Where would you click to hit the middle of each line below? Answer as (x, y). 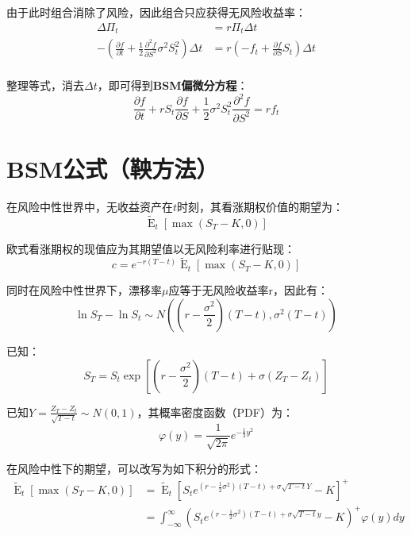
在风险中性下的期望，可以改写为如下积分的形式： (134, 468)
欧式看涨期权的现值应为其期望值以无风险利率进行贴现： (151, 248)
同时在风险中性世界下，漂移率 (84, 290)
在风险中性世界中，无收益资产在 (90, 206)
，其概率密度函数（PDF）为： (215, 412)
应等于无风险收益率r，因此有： (248, 290)
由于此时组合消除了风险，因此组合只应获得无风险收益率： (156, 12)
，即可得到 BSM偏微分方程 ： (173, 85)
